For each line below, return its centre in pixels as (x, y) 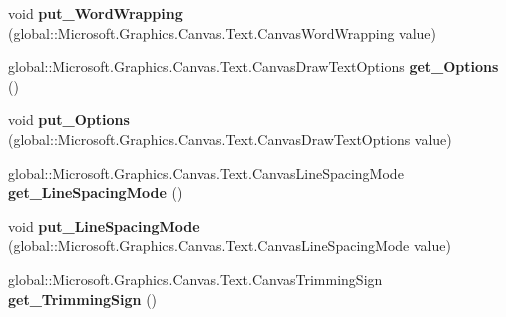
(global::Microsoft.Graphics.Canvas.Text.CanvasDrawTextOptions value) (230, 138)
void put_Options (69, 119)
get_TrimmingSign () (83, 298)
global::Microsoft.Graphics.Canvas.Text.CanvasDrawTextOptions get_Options (253, 66)
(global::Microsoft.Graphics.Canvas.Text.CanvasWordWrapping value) (222, 32)
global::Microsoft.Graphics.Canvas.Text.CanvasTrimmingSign (195, 278)
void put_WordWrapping (95, 13)
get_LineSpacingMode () (95, 192)
